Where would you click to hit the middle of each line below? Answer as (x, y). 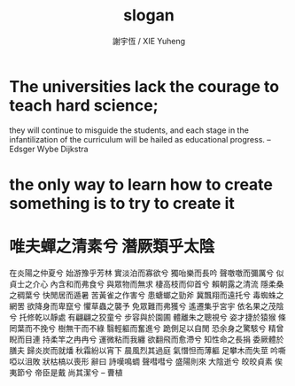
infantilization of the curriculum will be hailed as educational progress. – (140, 139)
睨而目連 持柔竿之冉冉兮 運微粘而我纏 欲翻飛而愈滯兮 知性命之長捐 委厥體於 (147, 339)
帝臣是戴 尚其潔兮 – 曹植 (78, 372)
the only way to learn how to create (141, 185)
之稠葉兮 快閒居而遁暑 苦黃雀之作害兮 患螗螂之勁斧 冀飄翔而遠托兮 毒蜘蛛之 (147, 295)
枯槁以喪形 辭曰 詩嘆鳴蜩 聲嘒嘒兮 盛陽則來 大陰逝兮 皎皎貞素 (161, 361)
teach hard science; (84, 105)
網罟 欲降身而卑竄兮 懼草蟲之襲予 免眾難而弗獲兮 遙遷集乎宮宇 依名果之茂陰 (147, 305)
